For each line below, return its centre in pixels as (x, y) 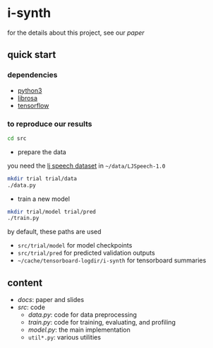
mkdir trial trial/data (42, 178)
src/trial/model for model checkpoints (75, 245)
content (25, 283)
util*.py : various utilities (64, 337)
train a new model (44, 199)
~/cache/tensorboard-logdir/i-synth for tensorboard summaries (112, 260)
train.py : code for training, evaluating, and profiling (102, 323)
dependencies (32, 75)
